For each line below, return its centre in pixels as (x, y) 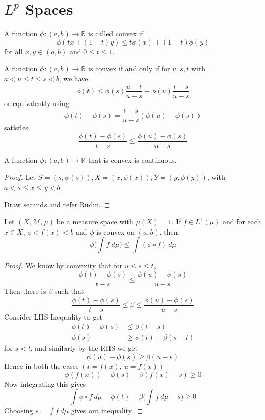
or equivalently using (37, 103)
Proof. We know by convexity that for (63, 266)
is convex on (116, 231)
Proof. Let (20, 177)
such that (70, 291)
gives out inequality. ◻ (107, 411)
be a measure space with (95, 222)
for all (14, 51)
